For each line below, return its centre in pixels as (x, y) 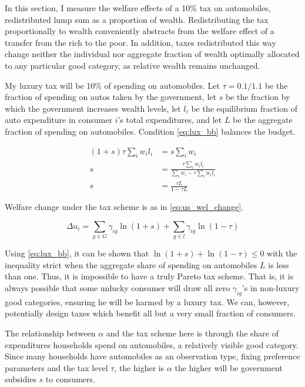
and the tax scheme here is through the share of (192, 333)
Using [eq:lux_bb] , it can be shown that (77, 253)
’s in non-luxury (271, 288)
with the (282, 253)
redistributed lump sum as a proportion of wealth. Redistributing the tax (137, 19)
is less (279, 264)
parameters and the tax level (56, 367)
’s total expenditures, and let (170, 120)
